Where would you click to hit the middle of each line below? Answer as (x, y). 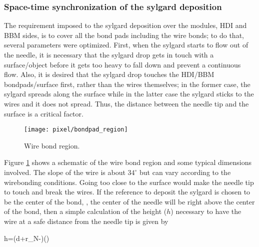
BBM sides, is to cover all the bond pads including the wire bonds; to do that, (124, 35)
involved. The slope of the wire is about (65, 172)
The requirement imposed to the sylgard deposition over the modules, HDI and (125, 25)
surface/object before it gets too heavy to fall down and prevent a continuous (122, 64)
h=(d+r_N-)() (27, 238)
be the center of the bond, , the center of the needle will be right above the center (129, 201)
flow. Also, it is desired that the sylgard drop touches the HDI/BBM (109, 74)
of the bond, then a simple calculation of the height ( (85, 211)
